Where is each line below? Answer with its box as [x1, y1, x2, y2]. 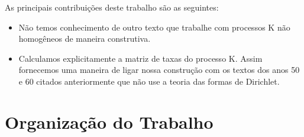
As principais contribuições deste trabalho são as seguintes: [5, 1, 219, 13]
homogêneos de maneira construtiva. [18, 32, 151, 45]
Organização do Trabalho [5, 109, 214, 133]
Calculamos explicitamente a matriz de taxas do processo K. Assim [18, 52, 263, 64]
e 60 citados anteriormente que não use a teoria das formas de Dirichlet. [18, 75, 280, 87]
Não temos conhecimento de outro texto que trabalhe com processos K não [18, 21, 290, 33]
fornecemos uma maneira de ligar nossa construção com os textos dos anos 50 [18, 64, 300, 76]
